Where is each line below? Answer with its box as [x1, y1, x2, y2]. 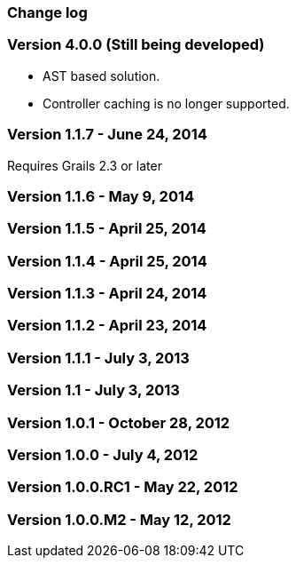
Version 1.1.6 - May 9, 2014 [7, 187, 195, 205]
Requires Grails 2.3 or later [7, 157, 162, 173]
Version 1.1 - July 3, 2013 [7, 381, 180, 400]
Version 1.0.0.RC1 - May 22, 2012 [7, 478, 238, 497]
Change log [7, 4, 88, 21]
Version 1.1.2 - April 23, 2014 [7, 316, 207, 335]
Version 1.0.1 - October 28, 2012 [7, 413, 230, 432]
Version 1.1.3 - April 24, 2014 [7, 284, 207, 302]
